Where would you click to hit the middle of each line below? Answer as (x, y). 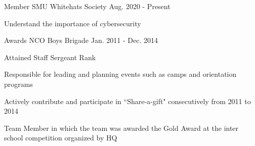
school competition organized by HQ (61, 138)
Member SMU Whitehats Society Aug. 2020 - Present (87, 6)
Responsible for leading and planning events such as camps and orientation (120, 74)
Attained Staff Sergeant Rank (50, 57)
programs (18, 84)
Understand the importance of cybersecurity (73, 23)
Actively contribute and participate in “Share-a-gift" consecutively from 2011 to (127, 101)
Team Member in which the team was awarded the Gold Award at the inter (121, 128)
